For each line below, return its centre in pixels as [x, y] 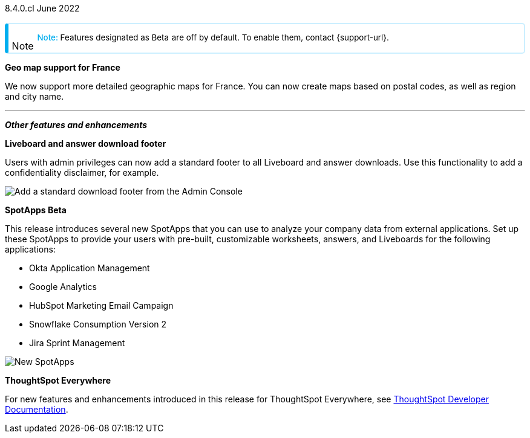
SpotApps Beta [36, 210]
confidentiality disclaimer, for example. [82, 172]
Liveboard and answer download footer [86, 143]
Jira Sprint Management [77, 343]
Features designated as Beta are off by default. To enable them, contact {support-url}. [224, 37]
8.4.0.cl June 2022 [42, 8]
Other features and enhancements [76, 125]
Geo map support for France [63, 67]
